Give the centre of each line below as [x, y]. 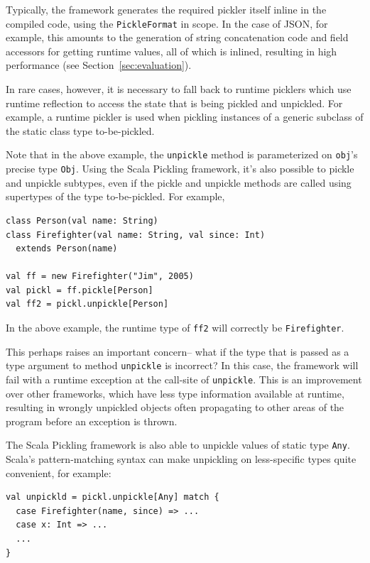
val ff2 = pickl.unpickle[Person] [87, 304]
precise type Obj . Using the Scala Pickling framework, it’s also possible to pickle [180, 169]
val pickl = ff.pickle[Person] [80, 290]
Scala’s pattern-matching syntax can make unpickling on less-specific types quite [181, 459]
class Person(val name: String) [82, 220]
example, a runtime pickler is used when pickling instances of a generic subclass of [185, 117]
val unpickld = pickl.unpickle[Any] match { [113, 497]
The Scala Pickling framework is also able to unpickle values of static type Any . [178, 445]
